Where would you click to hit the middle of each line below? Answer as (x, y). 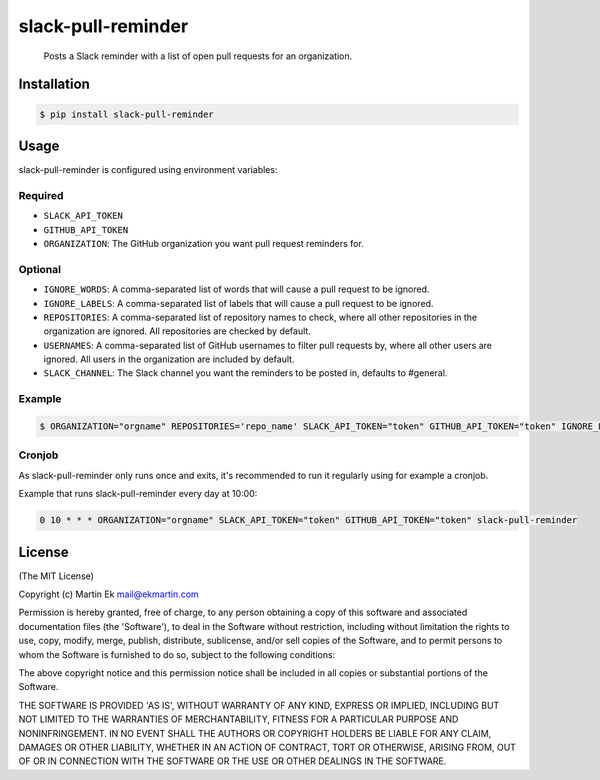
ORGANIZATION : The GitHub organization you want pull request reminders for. (203, 243)
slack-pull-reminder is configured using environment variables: (148, 170)
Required (41, 195)
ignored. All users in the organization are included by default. (169, 359)
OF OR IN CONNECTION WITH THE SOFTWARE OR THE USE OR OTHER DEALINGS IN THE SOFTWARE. (232, 761)
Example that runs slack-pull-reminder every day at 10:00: (138, 494)
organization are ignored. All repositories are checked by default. (177, 331)
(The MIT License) (56, 576)
